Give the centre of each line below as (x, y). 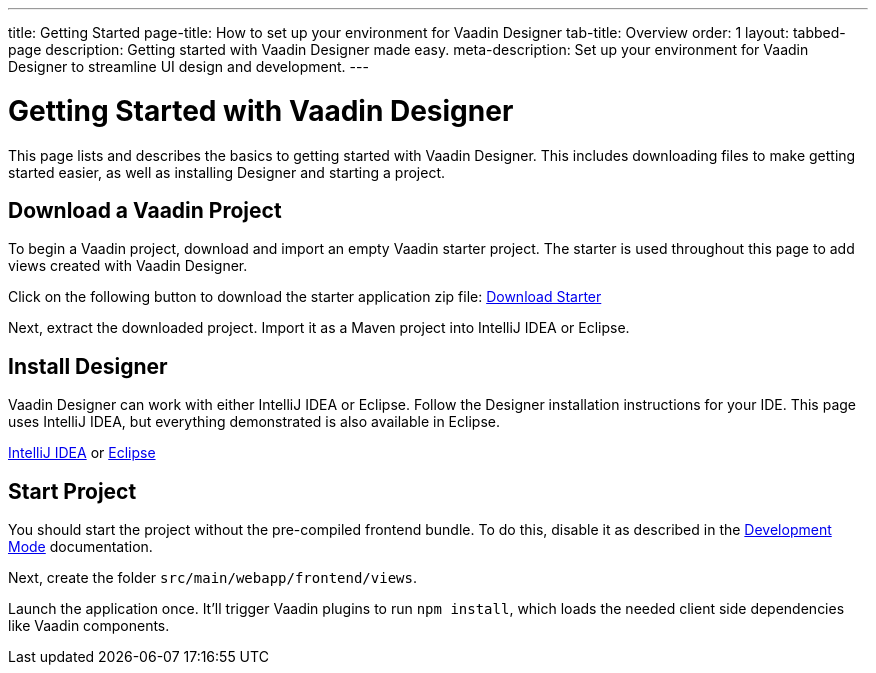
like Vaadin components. (89, 626)
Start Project (72, 491)
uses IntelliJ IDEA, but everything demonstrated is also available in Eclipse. (254, 422)
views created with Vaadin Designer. (128, 266)
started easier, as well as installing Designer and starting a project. (227, 172)
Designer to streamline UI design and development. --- (188, 66)
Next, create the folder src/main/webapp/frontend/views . (212, 578)
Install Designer (88, 366)
